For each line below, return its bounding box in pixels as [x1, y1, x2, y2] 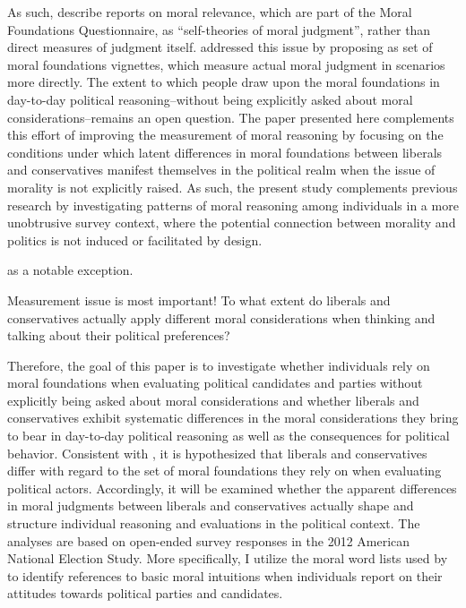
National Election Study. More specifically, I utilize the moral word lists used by [7, 549, 448, 568]
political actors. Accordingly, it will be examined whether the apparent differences [7, 478, 457, 497]
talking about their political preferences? [7, 326, 230, 345]
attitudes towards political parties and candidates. [7, 584, 283, 603]
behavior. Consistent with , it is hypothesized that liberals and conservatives [7, 443, 427, 462]
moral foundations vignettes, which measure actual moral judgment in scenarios [7, 55, 445, 73]
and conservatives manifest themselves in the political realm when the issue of [7, 160, 436, 179]
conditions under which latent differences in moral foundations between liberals [7, 142, 443, 161]
